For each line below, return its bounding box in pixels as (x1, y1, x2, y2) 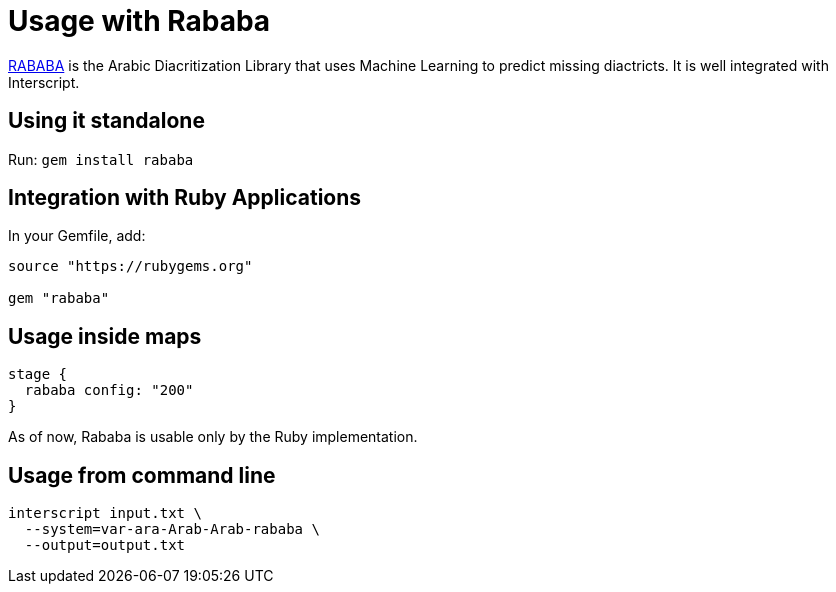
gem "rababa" (8, 290, 110, 307)
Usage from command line (8, 462, 276, 488)
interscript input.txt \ (8, 505, 202, 522)
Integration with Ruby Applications (8, 185, 362, 211)
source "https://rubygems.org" (8, 258, 253, 275)
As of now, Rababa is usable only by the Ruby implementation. (8, 428, 418, 446)
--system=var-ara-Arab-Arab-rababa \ (24, 521, 320, 538)
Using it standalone (8, 108, 205, 134)
